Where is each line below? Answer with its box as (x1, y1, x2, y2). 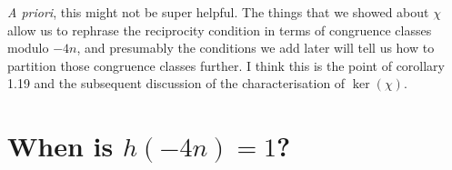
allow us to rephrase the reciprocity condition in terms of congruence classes (7, 20, 432, 39)
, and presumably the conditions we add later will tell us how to (76, 38, 435, 57)
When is (7, 127, 114, 165)
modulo (7, 38, 49, 57)
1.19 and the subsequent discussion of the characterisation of (7, 74, 346, 93)
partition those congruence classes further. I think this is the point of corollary (7, 55, 445, 75)
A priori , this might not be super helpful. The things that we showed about (7, 3, 429, 21)
